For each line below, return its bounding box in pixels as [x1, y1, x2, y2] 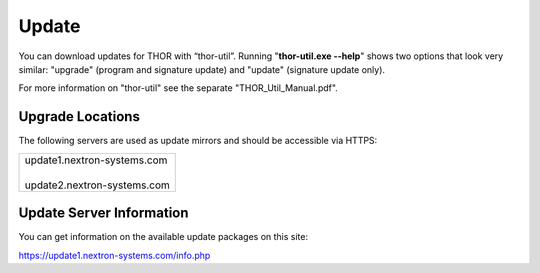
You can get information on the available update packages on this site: [18, 231, 309, 243]
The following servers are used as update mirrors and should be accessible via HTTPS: [18, 135, 378, 147]
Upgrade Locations [18, 108, 140, 125]
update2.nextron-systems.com [24, 178, 170, 192]
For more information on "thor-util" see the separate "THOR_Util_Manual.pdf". [18, 82, 339, 94]
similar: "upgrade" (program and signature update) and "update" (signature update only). [18, 63, 385, 75]
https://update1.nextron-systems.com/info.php [18, 249, 211, 261]
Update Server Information [18, 205, 189, 222]
